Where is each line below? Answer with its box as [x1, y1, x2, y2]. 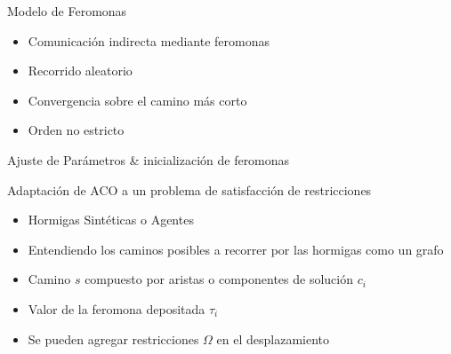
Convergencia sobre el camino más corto [28, 90, 247, 109]
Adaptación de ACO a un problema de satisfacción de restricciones [7, 180, 372, 199]
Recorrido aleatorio [28, 61, 133, 80]
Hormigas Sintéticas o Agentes [28, 210, 194, 229]
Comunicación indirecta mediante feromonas [28, 31, 270, 50]
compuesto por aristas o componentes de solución [85, 270, 353, 288]
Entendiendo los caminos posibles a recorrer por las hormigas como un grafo [28, 240, 444, 258]
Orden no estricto [28, 121, 125, 139]
